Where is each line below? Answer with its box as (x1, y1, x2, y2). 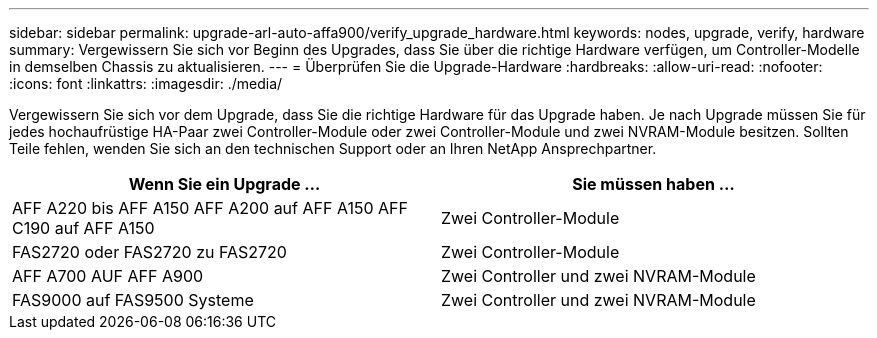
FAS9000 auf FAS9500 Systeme (12, 290, 254, 310)
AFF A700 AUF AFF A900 (12, 266, 204, 286)
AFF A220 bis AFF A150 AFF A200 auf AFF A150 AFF (12, 198, 408, 218)
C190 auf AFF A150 (12, 218, 155, 238)
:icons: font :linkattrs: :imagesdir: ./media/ (9, 75, 283, 92)
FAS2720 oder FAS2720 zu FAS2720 (12, 242, 287, 262)
